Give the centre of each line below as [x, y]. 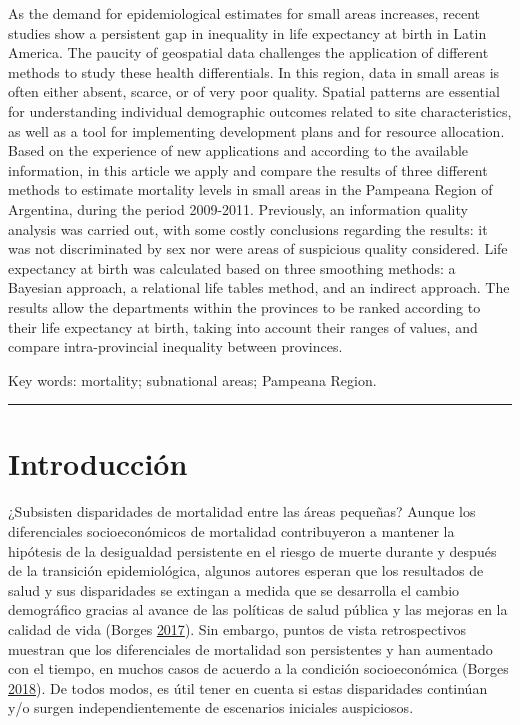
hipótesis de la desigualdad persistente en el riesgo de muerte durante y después [252, 550]
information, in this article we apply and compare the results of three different [248, 169]
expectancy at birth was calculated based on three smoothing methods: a [232, 267]
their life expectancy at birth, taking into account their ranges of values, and [243, 326]
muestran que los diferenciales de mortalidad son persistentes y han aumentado [250, 648]
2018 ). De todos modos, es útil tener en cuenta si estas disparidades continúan [248, 687]
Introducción [98, 463]
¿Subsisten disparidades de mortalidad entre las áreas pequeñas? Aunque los [242, 511]
